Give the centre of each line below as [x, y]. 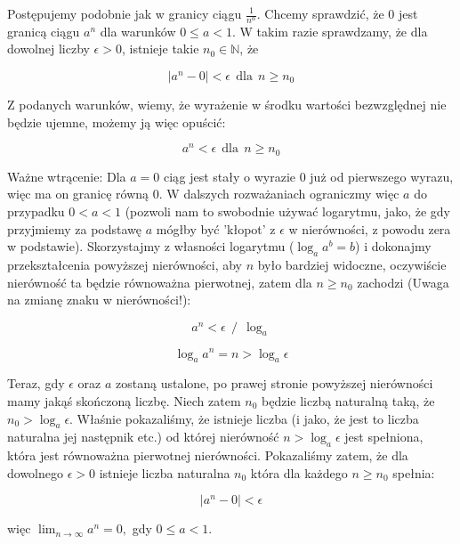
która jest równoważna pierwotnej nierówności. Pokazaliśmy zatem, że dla [208, 455]
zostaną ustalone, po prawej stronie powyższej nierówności [274, 383]
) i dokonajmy [393, 246]
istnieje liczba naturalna [165, 472]
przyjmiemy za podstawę [74, 228]
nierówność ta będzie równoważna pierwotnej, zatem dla [160, 282]
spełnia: [414, 472]
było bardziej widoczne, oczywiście [352, 264]
